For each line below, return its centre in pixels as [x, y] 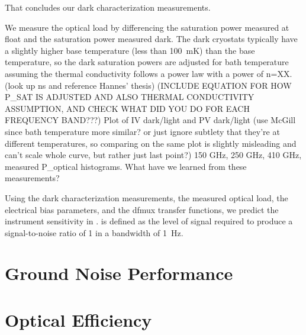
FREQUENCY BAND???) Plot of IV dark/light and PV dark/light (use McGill [150, 120]
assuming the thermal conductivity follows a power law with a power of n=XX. [149, 73]
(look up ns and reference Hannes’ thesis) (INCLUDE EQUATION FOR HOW [148, 85]
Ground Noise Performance [119, 273]
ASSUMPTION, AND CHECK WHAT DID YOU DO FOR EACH [127, 108]
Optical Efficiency [78, 319]
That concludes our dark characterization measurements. [108, 7]
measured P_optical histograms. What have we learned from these [126, 166]
